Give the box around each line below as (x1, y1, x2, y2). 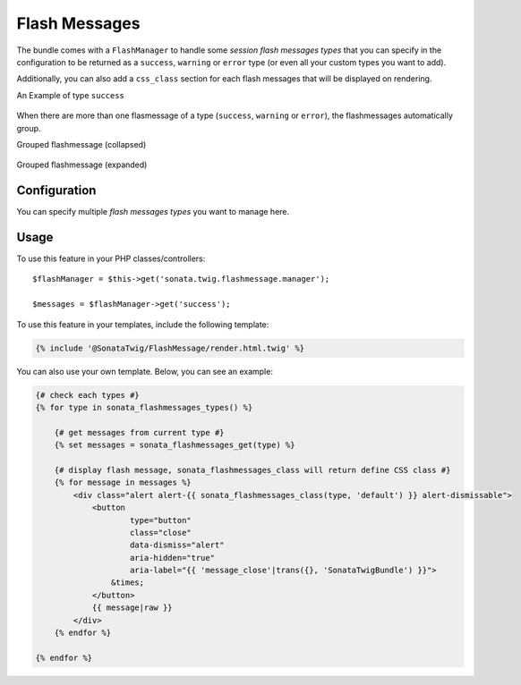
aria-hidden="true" (130, 553, 215, 562)
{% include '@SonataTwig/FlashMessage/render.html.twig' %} (35, 342, 305, 353)
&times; (110, 578, 145, 588)
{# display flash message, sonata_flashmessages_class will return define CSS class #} (54, 465, 451, 475)
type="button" (130, 515, 192, 525)
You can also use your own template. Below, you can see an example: (16, 366, 273, 376)
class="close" (130, 528, 192, 537)
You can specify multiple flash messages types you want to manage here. (16, 207, 290, 217)
